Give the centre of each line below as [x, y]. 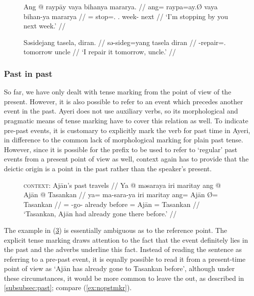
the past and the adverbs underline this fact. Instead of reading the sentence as [123, 249]
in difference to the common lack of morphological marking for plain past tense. [124, 140]
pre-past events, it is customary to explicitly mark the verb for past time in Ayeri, [127, 130]
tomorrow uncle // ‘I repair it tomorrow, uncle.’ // [100, 52]
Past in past [28, 73]
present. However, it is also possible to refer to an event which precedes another [124, 101]
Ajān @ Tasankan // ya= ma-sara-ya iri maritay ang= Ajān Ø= [121, 194]
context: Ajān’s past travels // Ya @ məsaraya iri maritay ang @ [122, 185]
